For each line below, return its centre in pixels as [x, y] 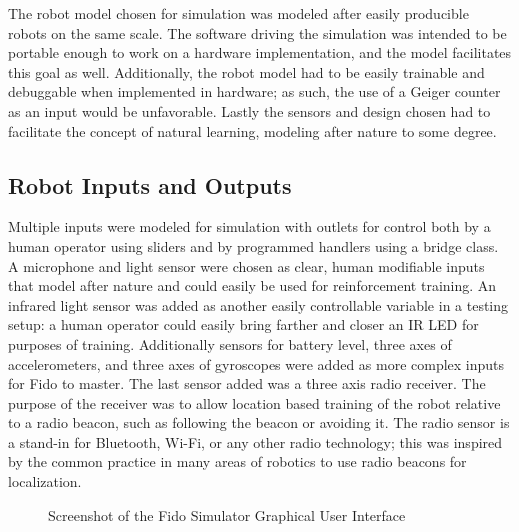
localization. [45, 481]
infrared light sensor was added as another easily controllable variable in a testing [258, 304]
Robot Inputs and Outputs [150, 184]
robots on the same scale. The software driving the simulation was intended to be [257, 32]
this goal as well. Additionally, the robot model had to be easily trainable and [246, 71]
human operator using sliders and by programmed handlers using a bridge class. [253, 245]
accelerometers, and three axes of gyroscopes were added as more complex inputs [256, 363]
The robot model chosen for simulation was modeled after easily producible [238, 13]
